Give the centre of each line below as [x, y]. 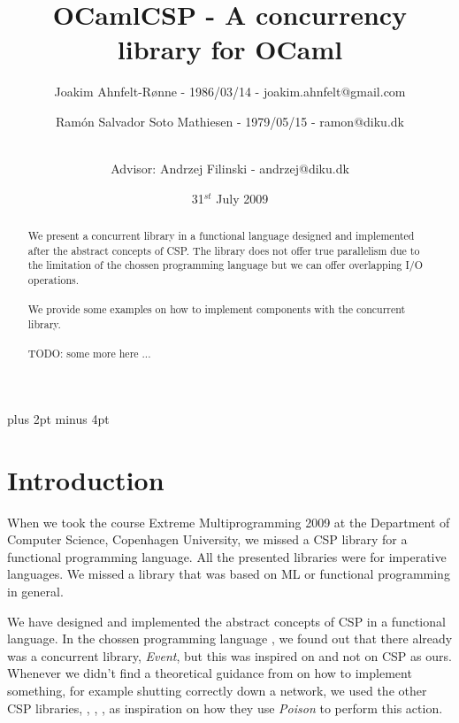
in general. [35, 592]
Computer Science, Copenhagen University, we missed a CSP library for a [207, 539]
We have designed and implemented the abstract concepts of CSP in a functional [226, 621]
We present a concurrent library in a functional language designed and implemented [221, 236]
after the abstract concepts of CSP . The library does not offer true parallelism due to [224, 250]
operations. [54, 280]
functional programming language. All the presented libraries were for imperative [227, 556]
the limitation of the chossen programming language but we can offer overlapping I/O [225, 265]
